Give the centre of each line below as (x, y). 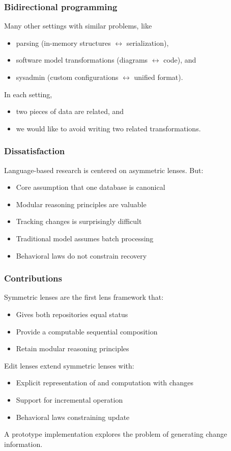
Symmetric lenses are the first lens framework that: (84, 297)
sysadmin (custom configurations (67, 77)
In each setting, (28, 94)
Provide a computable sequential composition (87, 331)
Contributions (33, 278)
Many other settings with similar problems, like (78, 26)
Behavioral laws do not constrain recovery (81, 255)
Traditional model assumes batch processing (85, 238)
